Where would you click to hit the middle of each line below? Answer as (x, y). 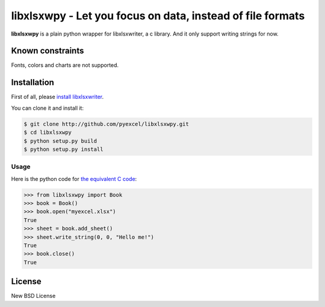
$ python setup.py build (60, 141)
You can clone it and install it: (48, 108)
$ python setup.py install (63, 149)
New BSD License (33, 296)
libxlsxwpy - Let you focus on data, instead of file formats (158, 16)
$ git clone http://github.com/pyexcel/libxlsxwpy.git (106, 124)
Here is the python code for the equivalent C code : (74, 179)
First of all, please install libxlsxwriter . (57, 97)
